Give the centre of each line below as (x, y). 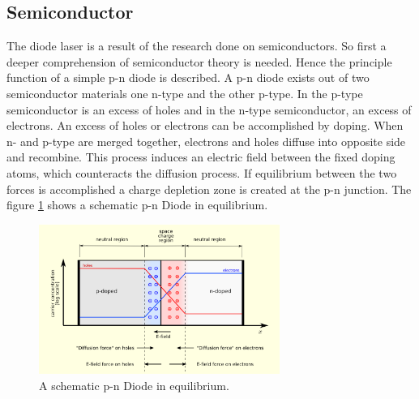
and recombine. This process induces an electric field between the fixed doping (201, 157)
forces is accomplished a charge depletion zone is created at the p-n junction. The (209, 189)
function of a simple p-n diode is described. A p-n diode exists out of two (188, 77)
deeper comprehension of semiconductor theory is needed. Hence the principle (199, 61)
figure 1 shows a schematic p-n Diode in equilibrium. (137, 205)
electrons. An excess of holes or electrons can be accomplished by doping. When (205, 125)
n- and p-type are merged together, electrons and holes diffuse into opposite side (206, 141)
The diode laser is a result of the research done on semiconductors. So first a (197, 46)
